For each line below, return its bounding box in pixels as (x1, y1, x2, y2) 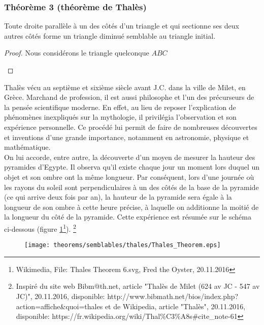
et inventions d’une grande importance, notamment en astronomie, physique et (4, 131, 249, 142)
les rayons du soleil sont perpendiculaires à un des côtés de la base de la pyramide (4, 181, 259, 192)
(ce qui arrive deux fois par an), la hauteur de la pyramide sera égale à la (4, 192, 232, 202)
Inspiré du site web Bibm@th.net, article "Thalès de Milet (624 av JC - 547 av (16, 281, 260, 291)
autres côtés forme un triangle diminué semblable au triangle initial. (4, 30, 216, 41)
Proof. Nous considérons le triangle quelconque (4, 47, 149, 58)
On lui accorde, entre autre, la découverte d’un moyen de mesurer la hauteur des (4, 151, 255, 162)
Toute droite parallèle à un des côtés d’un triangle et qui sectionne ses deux (4, 20, 239, 31)
